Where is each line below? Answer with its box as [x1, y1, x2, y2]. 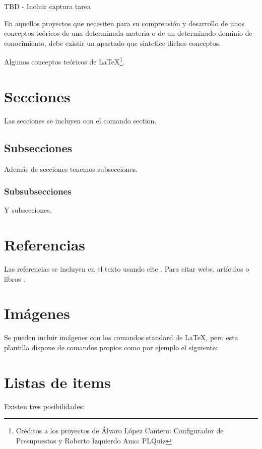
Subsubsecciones [4, 185, 72, 198]
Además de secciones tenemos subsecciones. [4, 163, 138, 174]
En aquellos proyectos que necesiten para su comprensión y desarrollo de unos [4, 18, 244, 28]
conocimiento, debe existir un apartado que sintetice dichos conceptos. [4, 37, 221, 48]
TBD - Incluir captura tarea [4, 1, 91, 11]
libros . [4, 273, 26, 284]
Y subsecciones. [4, 205, 52, 215]
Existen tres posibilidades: [4, 401, 85, 411]
